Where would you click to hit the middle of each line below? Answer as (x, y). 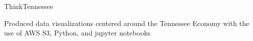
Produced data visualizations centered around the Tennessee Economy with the (127, 23)
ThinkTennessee (29, 6)
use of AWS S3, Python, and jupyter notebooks (77, 33)
